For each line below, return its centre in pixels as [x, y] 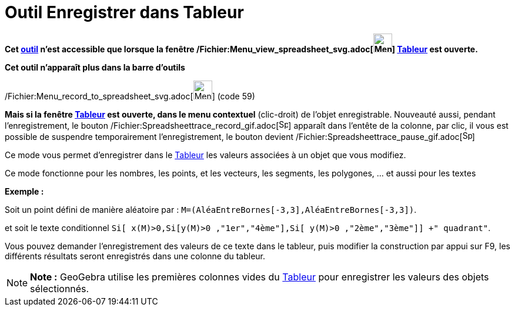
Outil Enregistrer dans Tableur [124, 12]
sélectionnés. [60, 288]
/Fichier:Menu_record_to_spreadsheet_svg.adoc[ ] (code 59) [130, 96]
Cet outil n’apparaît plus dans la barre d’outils [95, 67]
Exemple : [24, 191]
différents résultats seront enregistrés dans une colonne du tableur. [135, 256]
